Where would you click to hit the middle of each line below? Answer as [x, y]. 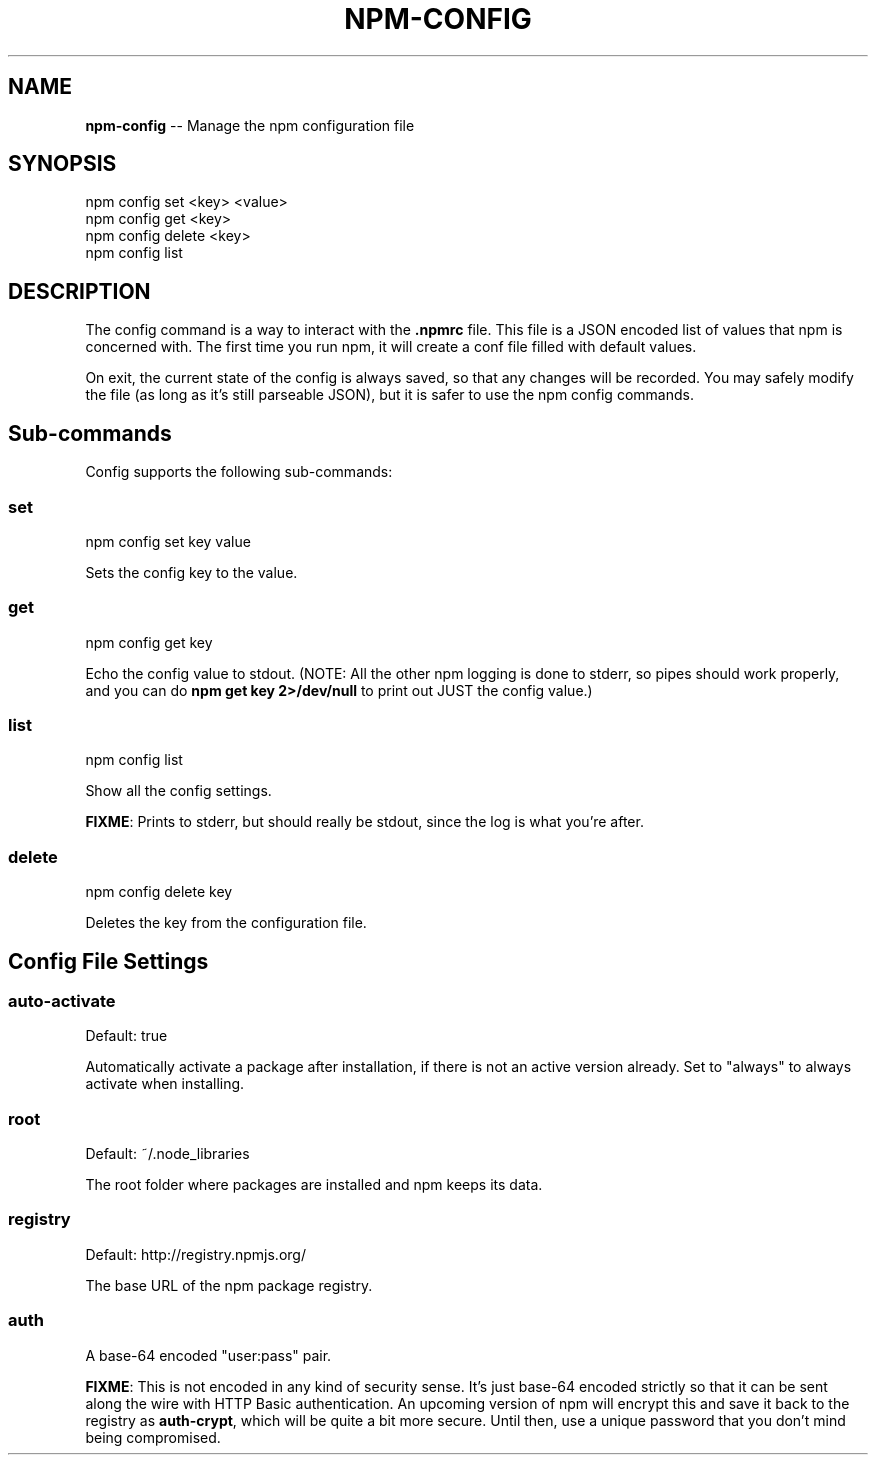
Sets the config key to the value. [191, 572]
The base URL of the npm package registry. [229, 1285]
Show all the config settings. [178, 791]
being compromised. [153, 1437]
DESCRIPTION [79, 291]
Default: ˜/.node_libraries [167, 1154]
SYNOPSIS [62, 164]
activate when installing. [165, 1084]
